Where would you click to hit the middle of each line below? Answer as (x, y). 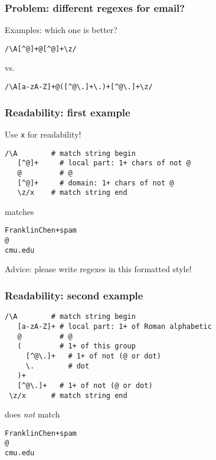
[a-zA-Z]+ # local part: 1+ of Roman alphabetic (114, 326)
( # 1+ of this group (76, 346)
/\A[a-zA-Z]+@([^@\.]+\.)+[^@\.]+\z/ (79, 87)
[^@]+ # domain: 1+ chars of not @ (96, 183)
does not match (32, 414)
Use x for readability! (43, 134)
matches (19, 211)
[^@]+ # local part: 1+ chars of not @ (104, 163)
